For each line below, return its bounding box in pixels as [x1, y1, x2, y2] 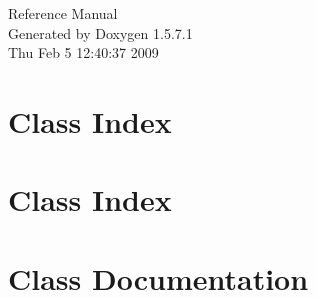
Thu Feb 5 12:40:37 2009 [8, 42, 159, 63]
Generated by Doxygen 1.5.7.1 [8, 22, 193, 43]
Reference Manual [8, 3, 118, 23]
